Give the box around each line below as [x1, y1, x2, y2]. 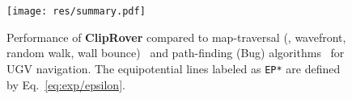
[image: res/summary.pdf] [6, 6, 146, 17]
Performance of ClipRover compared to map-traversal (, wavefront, [6, 28, 346, 45]
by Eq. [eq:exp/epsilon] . [6, 76, 125, 93]
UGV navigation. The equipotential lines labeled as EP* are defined [6, 60, 341, 76]
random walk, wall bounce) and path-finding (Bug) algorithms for [6, 44, 345, 61]
